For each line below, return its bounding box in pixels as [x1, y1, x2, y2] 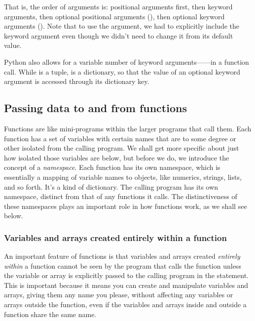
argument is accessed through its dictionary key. [4, 76, 149, 86]
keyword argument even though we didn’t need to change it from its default [4, 30, 233, 40]
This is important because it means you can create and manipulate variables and [4, 280, 249, 290]
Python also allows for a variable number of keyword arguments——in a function [4, 56, 249, 67]
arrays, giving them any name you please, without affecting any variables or [4, 289, 233, 300]
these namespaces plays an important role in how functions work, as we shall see [4, 201, 247, 211]
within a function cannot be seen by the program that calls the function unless [4, 260, 241, 271]
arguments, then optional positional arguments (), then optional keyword [4, 11, 225, 21]
